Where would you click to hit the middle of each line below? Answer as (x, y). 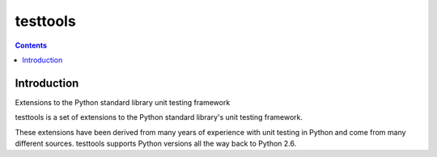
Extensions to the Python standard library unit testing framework (123, 102)
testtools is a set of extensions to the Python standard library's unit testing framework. (159, 117)
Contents (31, 45)
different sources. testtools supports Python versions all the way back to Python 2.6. (156, 144)
